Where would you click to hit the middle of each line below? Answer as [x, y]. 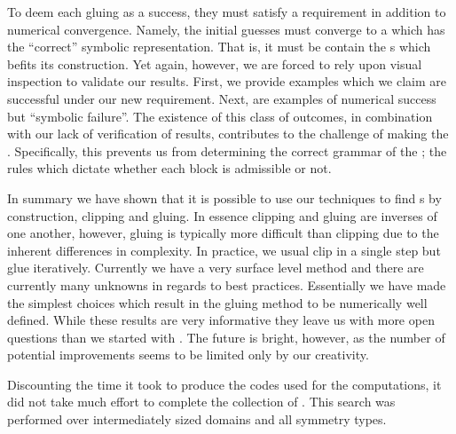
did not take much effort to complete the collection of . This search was [201, 402]
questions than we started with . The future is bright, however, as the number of [226, 337]
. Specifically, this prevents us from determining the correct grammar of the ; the [227, 150]
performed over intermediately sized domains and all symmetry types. [197, 419]
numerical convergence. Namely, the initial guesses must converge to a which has [226, 29]
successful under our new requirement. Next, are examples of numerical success [222, 98]
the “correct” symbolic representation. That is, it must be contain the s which [219, 47]
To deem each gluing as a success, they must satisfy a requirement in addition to [227, 12]
